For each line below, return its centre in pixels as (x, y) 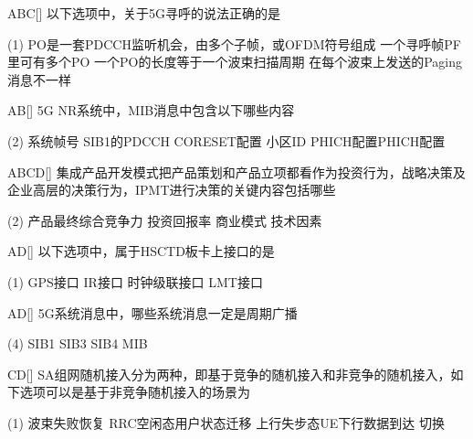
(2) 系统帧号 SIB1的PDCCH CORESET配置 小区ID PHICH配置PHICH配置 (226, 140)
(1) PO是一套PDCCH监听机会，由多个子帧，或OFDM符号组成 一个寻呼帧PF (234, 43)
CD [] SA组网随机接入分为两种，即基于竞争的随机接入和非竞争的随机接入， (229, 374)
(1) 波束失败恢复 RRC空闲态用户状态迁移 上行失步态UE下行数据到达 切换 (226, 422)
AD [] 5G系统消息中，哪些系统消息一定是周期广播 (152, 312)
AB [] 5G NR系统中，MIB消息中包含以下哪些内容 (151, 110)
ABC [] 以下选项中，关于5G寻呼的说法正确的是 (144, 13)
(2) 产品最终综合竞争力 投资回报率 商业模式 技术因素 (165, 220)
